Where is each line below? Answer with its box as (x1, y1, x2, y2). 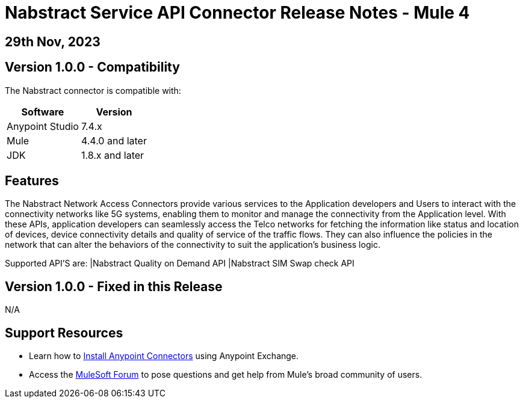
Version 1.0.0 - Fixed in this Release (5, 278, 223, 294)
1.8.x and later (81, 149, 144, 161)
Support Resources (5, 325, 123, 340)
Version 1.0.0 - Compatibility (5, 60, 180, 75)
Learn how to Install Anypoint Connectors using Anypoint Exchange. (29, 351, 299, 361)
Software (21, 105, 64, 118)
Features (5, 173, 59, 189)
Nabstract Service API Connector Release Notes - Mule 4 (5, 2, 470, 23)
